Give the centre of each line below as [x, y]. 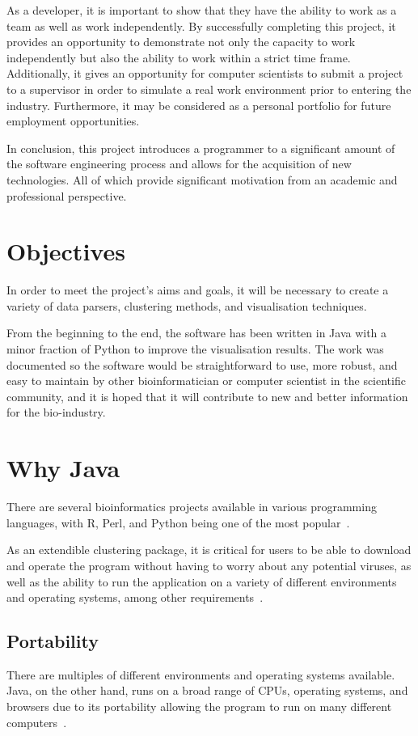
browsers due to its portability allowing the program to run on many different [199, 706]
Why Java [63, 468]
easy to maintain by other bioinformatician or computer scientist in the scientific [206, 381]
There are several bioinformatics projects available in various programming [192, 507]
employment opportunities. [73, 121]
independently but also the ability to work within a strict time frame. [179, 57]
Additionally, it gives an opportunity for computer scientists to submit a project [205, 73]
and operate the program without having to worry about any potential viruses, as [209, 565]
